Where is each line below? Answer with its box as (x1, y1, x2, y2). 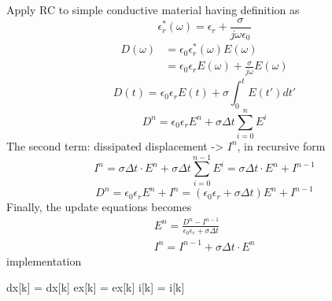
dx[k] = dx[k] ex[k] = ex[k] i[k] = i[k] (6, 279, 185, 295)
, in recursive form (237, 137, 326, 154)
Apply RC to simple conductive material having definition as (6, 2, 300, 17)
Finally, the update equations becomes (6, 199, 192, 215)
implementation (6, 252, 82, 269)
